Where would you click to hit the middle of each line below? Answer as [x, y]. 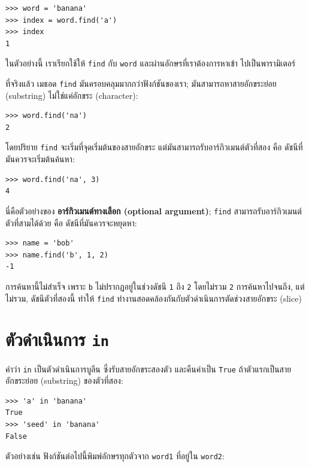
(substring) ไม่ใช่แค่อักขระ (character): [72, 95]
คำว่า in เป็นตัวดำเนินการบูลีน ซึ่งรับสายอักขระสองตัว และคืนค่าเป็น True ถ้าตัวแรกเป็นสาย [149, 369]
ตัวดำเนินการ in [57, 339]
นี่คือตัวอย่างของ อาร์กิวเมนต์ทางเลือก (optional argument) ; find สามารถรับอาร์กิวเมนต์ [154, 210]
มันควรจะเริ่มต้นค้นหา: [40, 159]
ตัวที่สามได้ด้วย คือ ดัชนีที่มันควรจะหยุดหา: [71, 222]
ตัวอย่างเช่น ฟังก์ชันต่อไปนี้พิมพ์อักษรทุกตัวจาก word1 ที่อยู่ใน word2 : [115, 456]
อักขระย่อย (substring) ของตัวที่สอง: [64, 380]
